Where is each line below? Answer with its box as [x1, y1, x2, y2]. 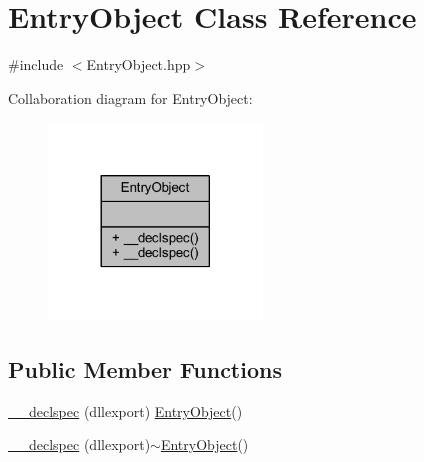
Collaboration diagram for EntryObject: [8, 87, 253, 108]
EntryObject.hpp [86, 54, 191, 75]
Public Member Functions [8, 353, 282, 384]
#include [8, 54, 64, 75]
